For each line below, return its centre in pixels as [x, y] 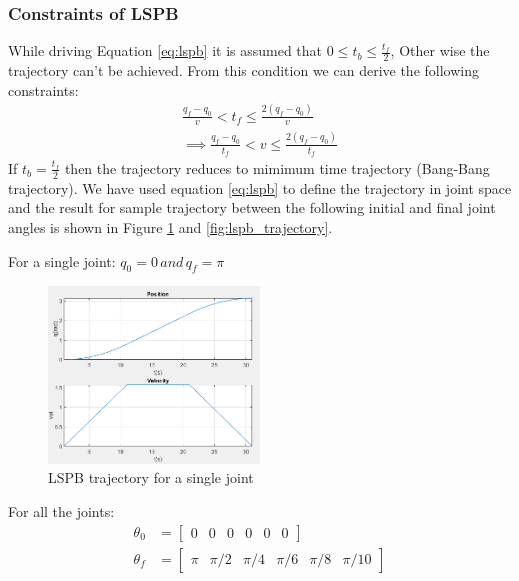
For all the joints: [61, 510]
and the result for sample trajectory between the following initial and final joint [252, 207]
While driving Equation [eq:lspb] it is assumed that [165, 50]
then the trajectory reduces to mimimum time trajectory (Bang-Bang [277, 167]
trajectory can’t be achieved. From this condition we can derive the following [243, 70]
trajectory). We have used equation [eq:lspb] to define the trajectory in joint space [260, 187]
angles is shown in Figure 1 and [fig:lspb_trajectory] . [170, 227]
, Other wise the [440, 50]
